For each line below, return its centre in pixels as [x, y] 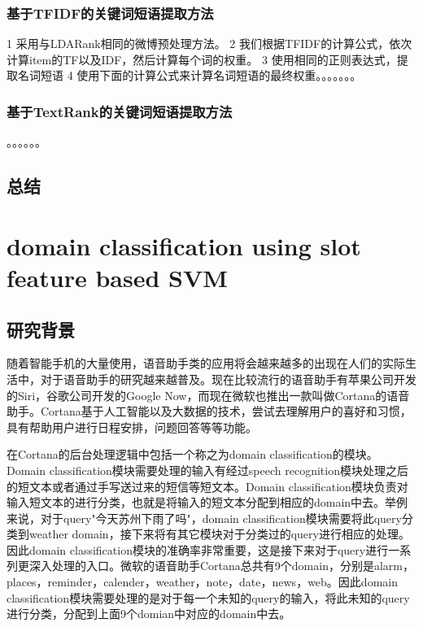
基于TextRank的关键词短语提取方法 [120, 111]
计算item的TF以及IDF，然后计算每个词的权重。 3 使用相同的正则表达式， [202, 59]
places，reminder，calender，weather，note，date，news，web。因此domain [202, 582]
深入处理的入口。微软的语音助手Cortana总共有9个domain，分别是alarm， [221, 566]
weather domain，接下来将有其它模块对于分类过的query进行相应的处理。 [219, 534]
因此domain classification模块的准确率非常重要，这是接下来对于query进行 [198, 549]
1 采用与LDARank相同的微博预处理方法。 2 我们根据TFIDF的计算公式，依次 [209, 44]
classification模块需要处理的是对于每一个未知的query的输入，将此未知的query [208, 597]
